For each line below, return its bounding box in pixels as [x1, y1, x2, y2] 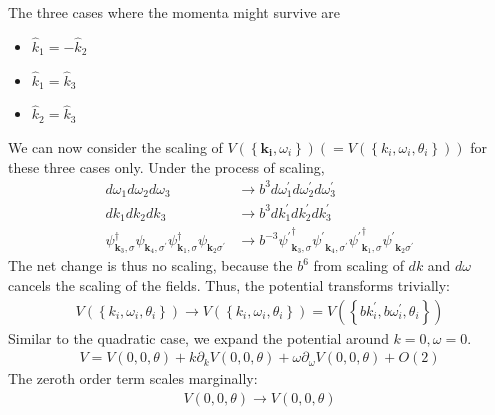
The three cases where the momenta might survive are [8, 2, 341, 22]
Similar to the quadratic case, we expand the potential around [8, 327, 389, 348]
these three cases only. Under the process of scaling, [8, 156, 325, 177]
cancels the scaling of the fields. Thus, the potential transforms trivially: [8, 275, 450, 296]
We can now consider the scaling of [8, 137, 223, 158]
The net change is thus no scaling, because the [8, 255, 293, 276]
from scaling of [313, 255, 404, 276]
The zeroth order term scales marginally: [8, 368, 258, 389]
